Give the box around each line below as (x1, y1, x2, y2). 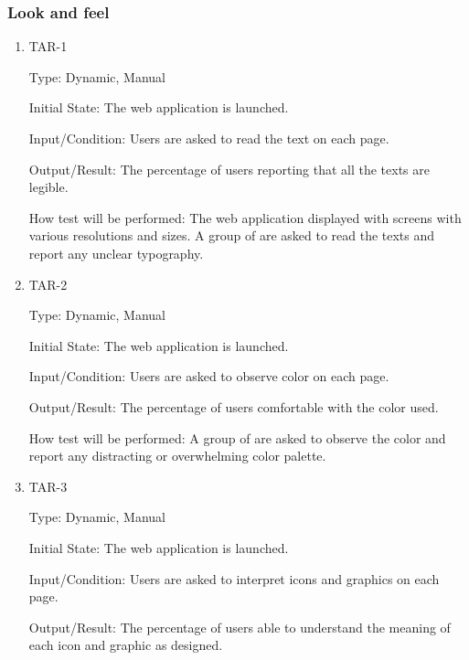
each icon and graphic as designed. (28, 635, 223, 655)
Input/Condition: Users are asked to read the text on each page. (28, 129, 389, 147)
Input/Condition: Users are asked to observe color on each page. (28, 367, 389, 386)
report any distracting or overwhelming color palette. (28, 446, 326, 465)
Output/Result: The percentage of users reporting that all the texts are (28, 159, 430, 178)
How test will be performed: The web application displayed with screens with (28, 208, 462, 227)
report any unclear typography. (28, 243, 204, 262)
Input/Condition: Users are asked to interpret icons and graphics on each (28, 569, 440, 588)
